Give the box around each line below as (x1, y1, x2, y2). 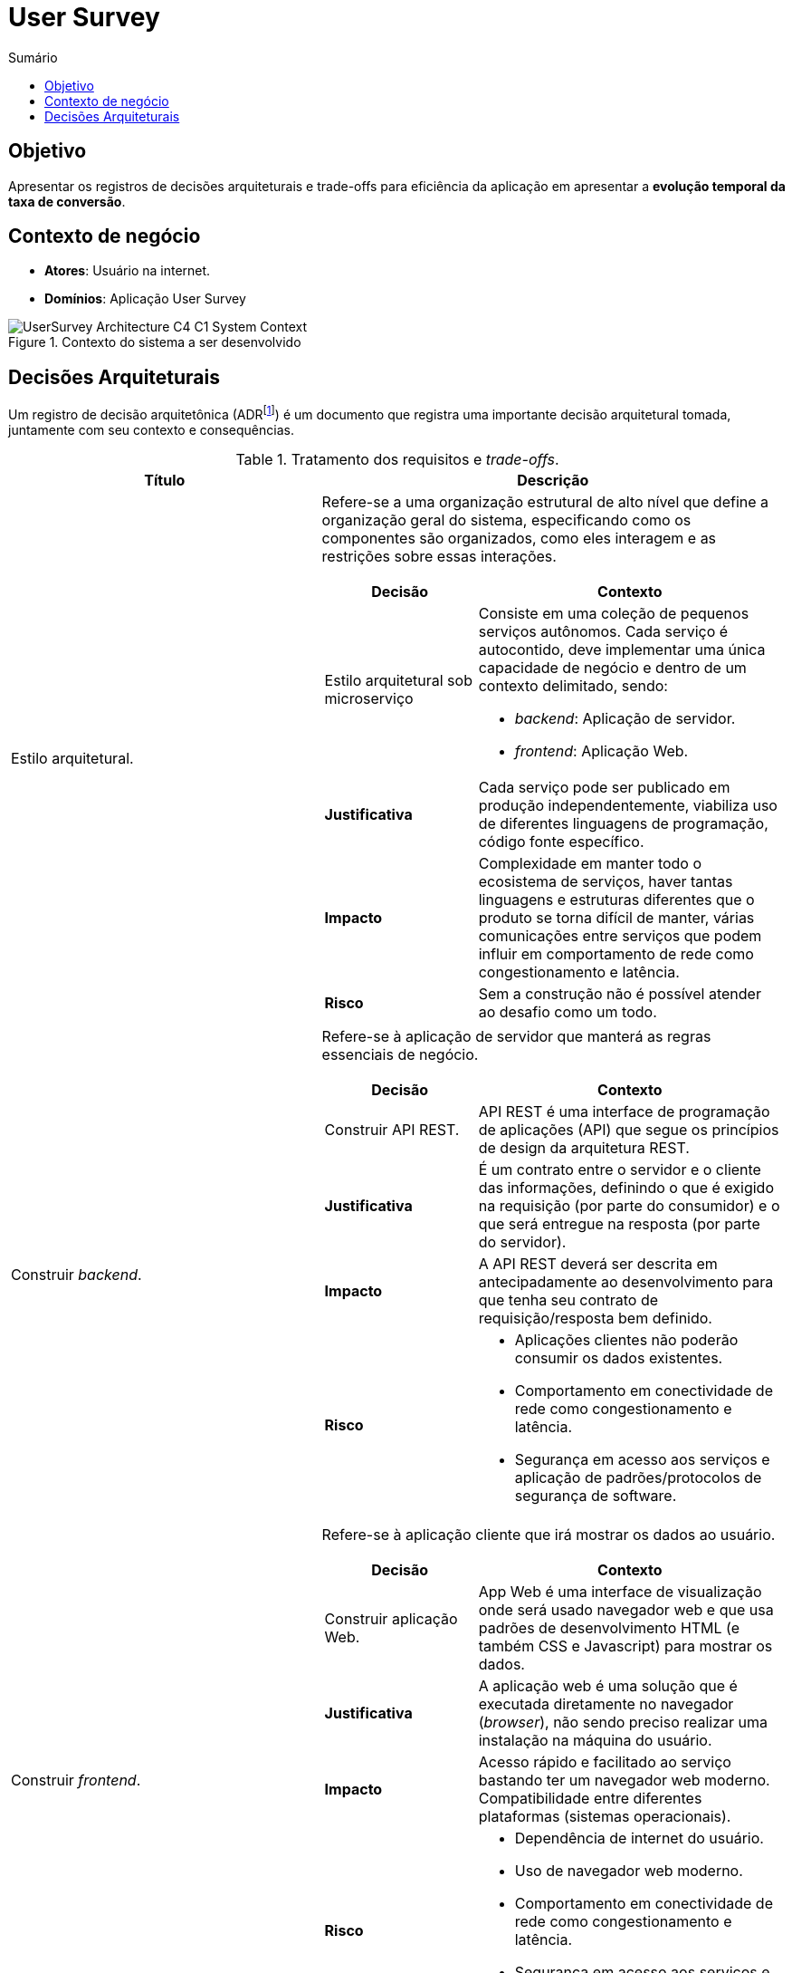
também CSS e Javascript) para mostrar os (478, 1636, 773, 1655)
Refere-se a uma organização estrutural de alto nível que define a (321, 492, 769, 511)
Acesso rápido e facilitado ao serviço (478, 1752, 731, 1771)
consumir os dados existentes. (514, 1348, 723, 1367)
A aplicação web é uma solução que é (478, 1676, 738, 1695)
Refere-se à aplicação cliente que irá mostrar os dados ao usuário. (321, 1525, 776, 1544)
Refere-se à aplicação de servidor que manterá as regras (321, 1026, 711, 1045)
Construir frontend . (11, 1770, 141, 1789)
